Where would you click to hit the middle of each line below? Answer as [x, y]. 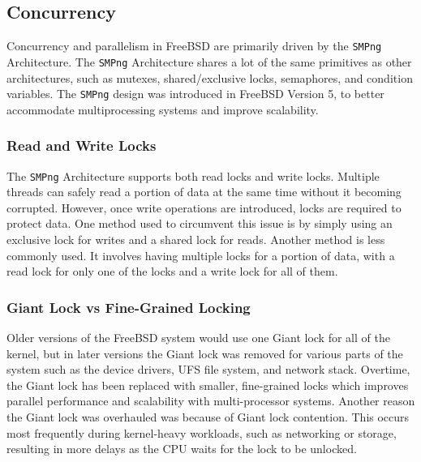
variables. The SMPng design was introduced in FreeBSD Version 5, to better [195, 94]
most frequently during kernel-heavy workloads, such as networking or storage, [202, 432]
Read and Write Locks [82, 145]
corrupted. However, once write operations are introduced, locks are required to [204, 207]
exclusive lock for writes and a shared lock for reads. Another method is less [196, 240]
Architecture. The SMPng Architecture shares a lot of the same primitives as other [209, 61]
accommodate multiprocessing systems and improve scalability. [163, 109]
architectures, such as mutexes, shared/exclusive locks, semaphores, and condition [210, 77]
